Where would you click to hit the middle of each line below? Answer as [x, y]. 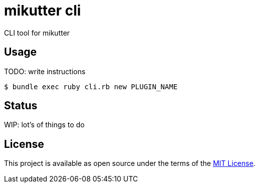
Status [21, 106]
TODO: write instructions [45, 71]
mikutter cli [43, 11]
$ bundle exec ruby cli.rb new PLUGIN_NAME [91, 86]
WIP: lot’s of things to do [44, 125]
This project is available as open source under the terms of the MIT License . [130, 163]
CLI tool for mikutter [37, 33]
